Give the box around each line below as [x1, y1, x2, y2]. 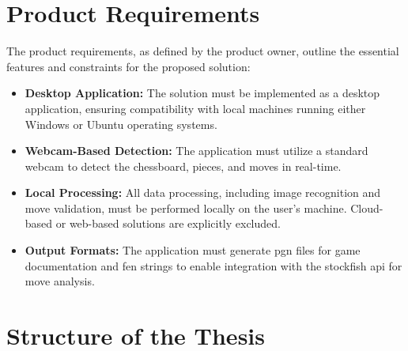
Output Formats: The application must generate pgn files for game [25, 242, 361, 259]
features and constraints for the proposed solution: [6, 58, 251, 74]
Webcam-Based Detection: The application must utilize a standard [25, 142, 368, 159]
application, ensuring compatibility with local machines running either [25, 100, 366, 116]
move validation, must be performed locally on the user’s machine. [25, 199, 347, 216]
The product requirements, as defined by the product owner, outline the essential [6, 43, 399, 59]
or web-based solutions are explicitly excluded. [55, 215, 281, 232]
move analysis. [25, 273, 95, 289]
